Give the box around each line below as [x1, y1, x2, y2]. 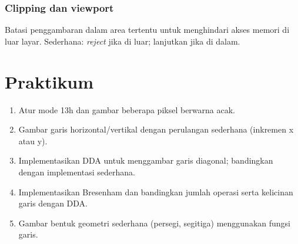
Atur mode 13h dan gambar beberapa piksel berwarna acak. [18, 103, 235, 116]
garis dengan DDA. [18, 197, 88, 209]
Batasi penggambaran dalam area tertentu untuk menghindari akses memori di [5, 23, 290, 36]
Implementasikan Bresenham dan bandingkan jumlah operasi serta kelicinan [18, 185, 293, 198]
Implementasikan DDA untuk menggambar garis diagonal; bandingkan [18, 154, 273, 167]
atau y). [18, 134, 48, 147]
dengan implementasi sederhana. [18, 165, 135, 178]
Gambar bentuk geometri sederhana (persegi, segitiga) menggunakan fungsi [18, 216, 290, 229]
